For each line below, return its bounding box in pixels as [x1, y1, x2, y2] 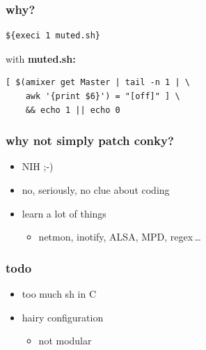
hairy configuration [22, 310, 104, 324]
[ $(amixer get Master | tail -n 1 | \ [6, 77, 190, 88]
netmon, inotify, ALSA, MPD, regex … [38, 229, 201, 244]
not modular [38, 333, 92, 348]
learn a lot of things [22, 206, 106, 220]
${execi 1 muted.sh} [6, 31, 101, 41]
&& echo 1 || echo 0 [25, 105, 120, 115]
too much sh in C [22, 287, 97, 300]
